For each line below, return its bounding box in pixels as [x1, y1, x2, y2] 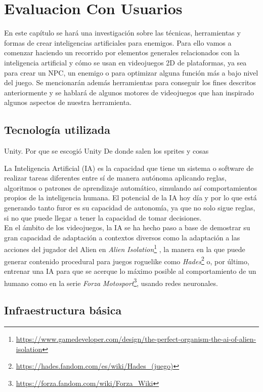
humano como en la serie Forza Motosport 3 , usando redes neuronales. [4, 276, 218, 288]
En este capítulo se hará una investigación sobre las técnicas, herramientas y [4, 27, 241, 38]
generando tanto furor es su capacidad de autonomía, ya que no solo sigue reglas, [4, 202, 255, 213]
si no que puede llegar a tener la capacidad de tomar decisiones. [4, 212, 202, 223]
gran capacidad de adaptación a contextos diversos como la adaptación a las [4, 232, 240, 242]
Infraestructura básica [4, 302, 122, 318]
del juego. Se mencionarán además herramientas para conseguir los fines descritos [4, 77, 256, 88]
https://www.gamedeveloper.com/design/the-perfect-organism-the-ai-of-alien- [16, 333, 256, 344]
